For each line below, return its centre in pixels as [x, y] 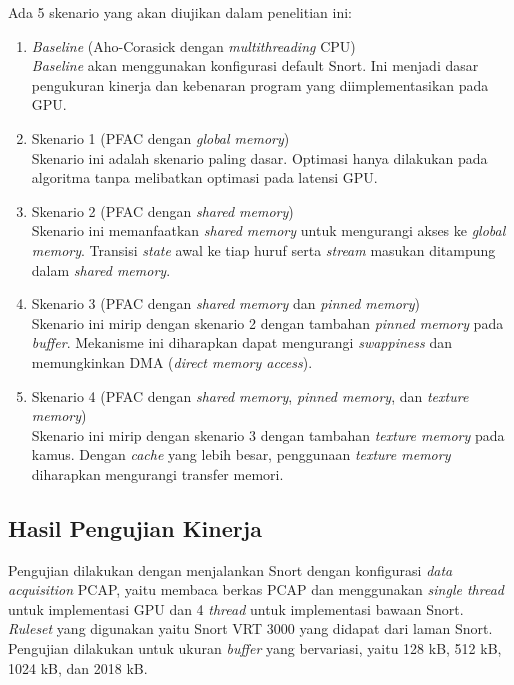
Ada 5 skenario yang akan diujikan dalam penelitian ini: [180, 12]
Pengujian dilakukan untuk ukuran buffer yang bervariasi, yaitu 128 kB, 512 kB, [255, 648]
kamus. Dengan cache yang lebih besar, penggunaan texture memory [241, 454]
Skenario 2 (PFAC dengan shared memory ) [162, 210]
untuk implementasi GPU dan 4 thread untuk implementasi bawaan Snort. [236, 608]
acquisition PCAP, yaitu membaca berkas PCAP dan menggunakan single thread [256, 589]
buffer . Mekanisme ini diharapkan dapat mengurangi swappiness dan [241, 342]
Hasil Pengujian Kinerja [135, 527]
